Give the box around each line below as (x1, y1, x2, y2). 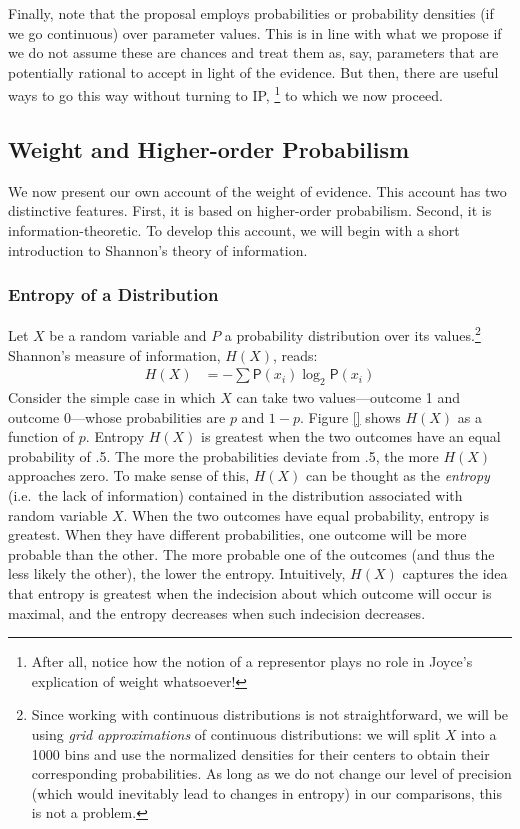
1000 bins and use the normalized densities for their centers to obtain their (31, 743, 490, 764)
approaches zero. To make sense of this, (8, 465, 250, 486)
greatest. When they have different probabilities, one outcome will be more (8, 524, 467, 545)
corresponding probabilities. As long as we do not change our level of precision (31, 763, 512, 784)
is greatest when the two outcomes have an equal (201, 426, 501, 447)
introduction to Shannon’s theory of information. (8, 239, 308, 260)
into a (461, 724, 497, 744)
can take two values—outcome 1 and (236, 387, 461, 408)
